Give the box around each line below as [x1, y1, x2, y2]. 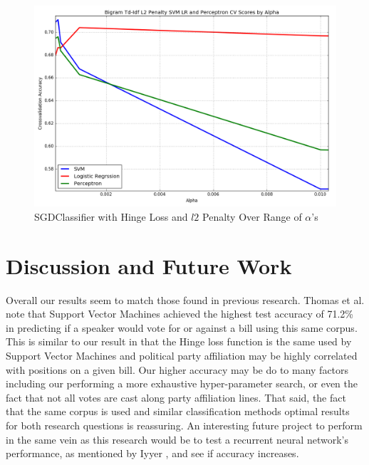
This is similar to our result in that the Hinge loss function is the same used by [6, 334, 352, 349]
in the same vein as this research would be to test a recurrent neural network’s [6, 432, 348, 446]
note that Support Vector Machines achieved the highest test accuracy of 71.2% [6, 306, 353, 321]
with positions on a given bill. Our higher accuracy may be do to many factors [6, 362, 349, 377]
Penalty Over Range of [202, 209, 302, 224]
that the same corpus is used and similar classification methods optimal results [6, 404, 350, 419]
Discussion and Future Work [6, 251, 292, 280]
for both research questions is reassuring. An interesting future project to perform [6, 418, 363, 433]
